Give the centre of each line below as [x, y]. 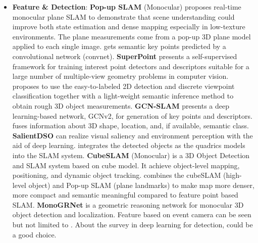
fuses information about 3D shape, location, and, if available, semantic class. [131, 126]
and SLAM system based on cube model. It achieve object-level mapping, [126, 165]
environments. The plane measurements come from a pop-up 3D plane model [132, 36]
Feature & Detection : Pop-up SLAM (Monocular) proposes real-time [127, 7]
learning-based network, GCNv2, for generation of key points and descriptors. [132, 115]
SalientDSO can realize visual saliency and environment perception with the [133, 135]
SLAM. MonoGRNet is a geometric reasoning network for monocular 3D [128, 204]
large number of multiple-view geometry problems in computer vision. [120, 76]
